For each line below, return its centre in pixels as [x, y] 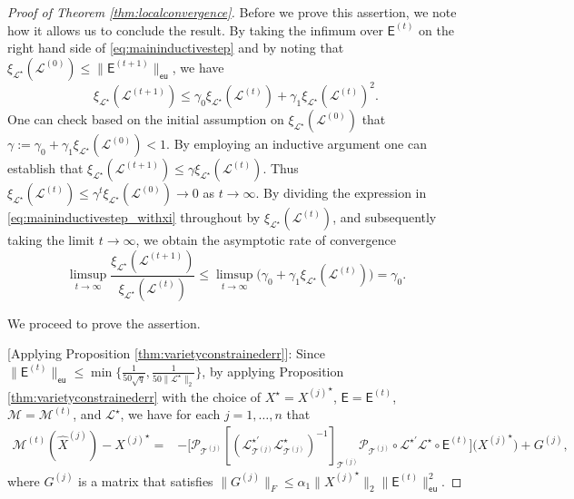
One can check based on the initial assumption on [146, 119]
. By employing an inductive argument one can [297, 144]
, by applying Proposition [273, 371]
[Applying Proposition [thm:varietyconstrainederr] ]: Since [166, 353]
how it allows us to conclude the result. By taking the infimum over [195, 29]
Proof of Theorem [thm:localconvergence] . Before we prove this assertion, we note [232, 12]
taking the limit [51, 240]
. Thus [281, 168]
